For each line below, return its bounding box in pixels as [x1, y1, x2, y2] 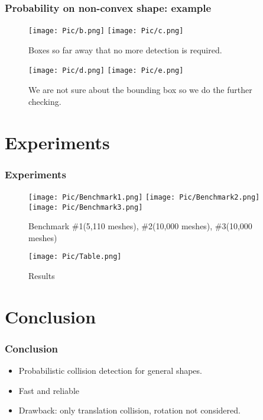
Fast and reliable [18, 384, 80, 396]
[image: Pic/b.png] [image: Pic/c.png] [28, 27, 184, 36]
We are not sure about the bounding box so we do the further [28, 84, 252, 96]
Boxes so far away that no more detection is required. [28, 43, 222, 56]
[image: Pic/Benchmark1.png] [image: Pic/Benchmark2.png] [28, 193, 260, 201]
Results [28, 270, 55, 282]
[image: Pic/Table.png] [28, 252, 122, 261]
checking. [28, 95, 61, 107]
